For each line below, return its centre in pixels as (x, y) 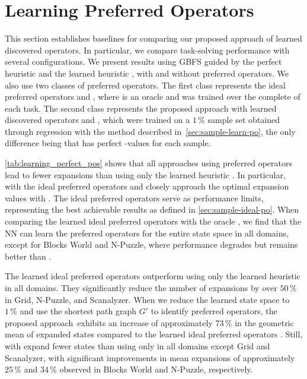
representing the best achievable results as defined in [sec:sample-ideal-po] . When (152, 209)
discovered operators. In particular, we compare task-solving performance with (147, 50)
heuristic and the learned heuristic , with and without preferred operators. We (147, 73)
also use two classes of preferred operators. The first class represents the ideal (145, 85)
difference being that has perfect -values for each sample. (108, 143)
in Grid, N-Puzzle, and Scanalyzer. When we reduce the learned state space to (147, 299)
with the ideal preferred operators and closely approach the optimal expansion (147, 186)
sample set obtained (244, 120)
